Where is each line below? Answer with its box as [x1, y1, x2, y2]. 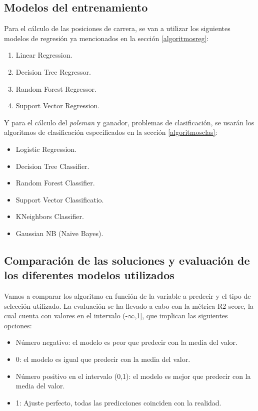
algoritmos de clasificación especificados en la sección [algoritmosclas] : [4, 127, 217, 137]
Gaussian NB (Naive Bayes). [15, 228, 103, 238]
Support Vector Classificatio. [15, 194, 104, 204]
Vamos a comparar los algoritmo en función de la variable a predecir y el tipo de [4, 291, 251, 301]
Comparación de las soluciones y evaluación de [4, 252, 250, 268]
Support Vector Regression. [15, 100, 100, 111]
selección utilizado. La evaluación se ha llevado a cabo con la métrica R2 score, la [4, 300, 253, 311]
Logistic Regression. [15, 143, 76, 154]
